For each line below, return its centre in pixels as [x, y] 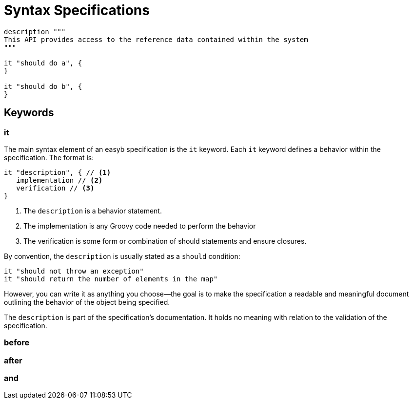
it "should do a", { [43, 63]
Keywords [29, 113]
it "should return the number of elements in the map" [111, 279]
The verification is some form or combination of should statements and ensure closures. [165, 241]
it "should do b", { [43, 86]
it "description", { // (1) [58, 172]
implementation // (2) [59, 180]
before [17, 343]
